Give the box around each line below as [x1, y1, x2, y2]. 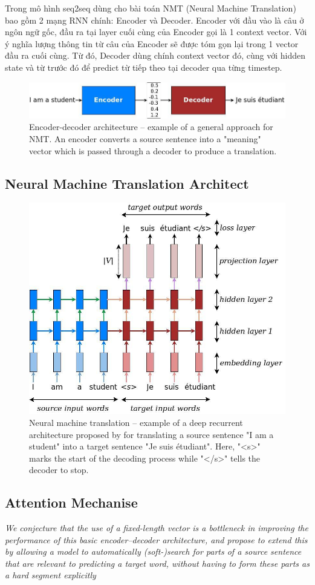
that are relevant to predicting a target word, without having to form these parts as [5, 557, 310, 569]
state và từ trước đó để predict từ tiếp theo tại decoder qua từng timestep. [5, 60, 282, 73]
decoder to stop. [29, 463, 89, 476]
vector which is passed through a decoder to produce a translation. [29, 144, 277, 157]
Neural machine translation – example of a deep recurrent [29, 416, 243, 428]
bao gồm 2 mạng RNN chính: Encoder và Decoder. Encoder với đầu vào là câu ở [5, 13, 304, 26]
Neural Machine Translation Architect [5, 174, 249, 192]
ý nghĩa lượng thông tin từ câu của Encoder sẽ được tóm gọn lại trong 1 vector [5, 37, 299, 50]
